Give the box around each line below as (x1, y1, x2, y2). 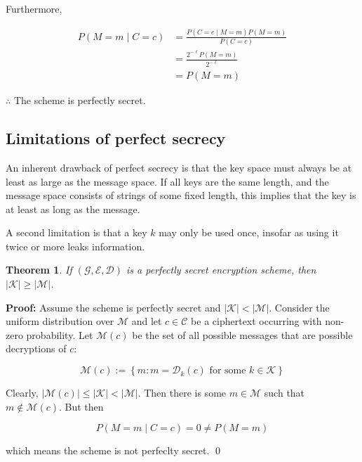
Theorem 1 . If (6, 262, 72, 277)
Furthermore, (6, 1, 62, 15)
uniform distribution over (6, 314, 114, 328)
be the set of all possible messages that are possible (132, 327, 353, 342)
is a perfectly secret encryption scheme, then (126, 262, 316, 277)
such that (264, 385, 305, 400)
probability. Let (26, 327, 93, 342)
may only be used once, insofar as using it (159, 225, 339, 240)
